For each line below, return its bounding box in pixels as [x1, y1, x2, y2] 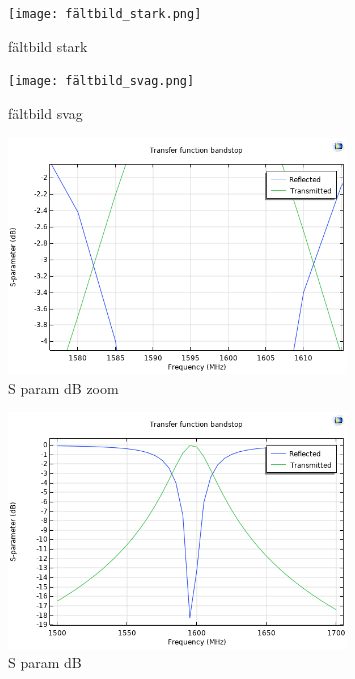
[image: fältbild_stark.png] [8, 7, 202, 21]
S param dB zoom [8, 377, 119, 398]
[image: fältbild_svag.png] [8, 74, 195, 89]
